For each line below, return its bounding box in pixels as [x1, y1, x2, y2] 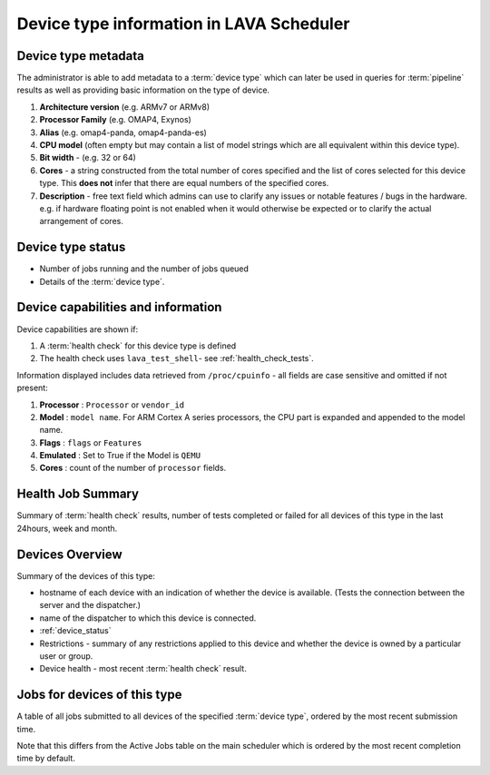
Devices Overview [16, 546, 122, 562]
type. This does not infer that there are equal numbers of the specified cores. [39, 178, 329, 189]
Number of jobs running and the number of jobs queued [39, 263, 250, 274]
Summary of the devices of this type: [16, 570, 156, 581]
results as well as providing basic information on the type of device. [16, 84, 270, 95]
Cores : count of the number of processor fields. [39, 463, 227, 474]
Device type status [16, 240, 126, 255]
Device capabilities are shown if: [16, 323, 139, 335]
